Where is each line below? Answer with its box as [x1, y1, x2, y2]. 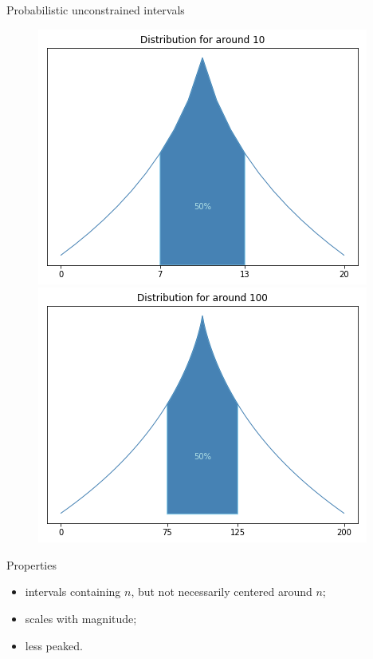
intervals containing [25, 583, 121, 600]
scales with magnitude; [25, 609, 137, 626]
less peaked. [25, 637, 83, 653]
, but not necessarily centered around [131, 583, 312, 600]
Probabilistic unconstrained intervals [6, 2, 185, 18]
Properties [6, 556, 57, 573]
